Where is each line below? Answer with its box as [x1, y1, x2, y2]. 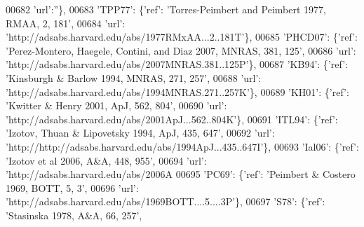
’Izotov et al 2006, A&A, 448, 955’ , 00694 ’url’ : [6, 153, 207, 167]
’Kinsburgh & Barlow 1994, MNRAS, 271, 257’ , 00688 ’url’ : [6, 70, 262, 85]
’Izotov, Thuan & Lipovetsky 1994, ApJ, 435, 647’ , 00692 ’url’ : [6, 125, 275, 140]
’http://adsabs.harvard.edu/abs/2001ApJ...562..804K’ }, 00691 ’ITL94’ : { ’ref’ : [6, 111, 338, 126]
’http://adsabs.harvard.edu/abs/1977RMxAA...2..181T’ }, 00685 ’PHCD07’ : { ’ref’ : [6, 29, 358, 44]
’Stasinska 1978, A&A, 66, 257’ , [6, 207, 142, 222]
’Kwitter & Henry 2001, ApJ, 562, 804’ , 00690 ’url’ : [6, 98, 227, 113]
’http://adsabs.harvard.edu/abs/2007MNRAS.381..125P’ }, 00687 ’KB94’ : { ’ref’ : [6, 57, 348, 71]
